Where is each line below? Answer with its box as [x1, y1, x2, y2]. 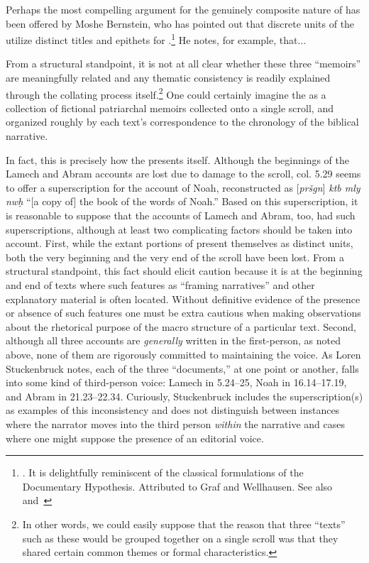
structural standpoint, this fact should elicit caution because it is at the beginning [6, 263, 363, 278]
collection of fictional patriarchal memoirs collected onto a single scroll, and [6, 100, 334, 115]
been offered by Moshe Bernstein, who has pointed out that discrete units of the [6, 16, 355, 31]
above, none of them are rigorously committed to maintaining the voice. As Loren [6, 346, 361, 361]
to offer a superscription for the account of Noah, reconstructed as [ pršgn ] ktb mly [6, 180, 360, 195]
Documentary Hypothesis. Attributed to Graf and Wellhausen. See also [22, 479, 333, 493]
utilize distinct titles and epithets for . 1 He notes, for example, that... [6, 31, 307, 47]
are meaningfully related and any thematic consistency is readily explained [6, 70, 331, 85]
